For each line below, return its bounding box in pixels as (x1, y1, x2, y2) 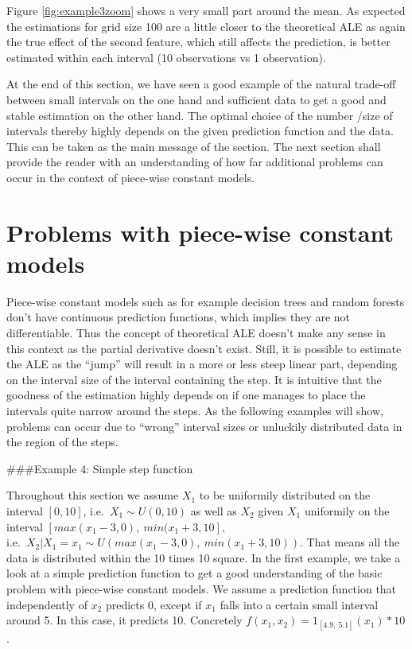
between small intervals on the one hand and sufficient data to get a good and (6, 91, 387, 107)
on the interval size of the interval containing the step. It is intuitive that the (6, 371, 382, 387)
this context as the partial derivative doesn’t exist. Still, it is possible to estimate (6, 340, 402, 356)
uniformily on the (304, 502, 390, 519)
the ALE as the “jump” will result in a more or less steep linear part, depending (6, 356, 398, 372)
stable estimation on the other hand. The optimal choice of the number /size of (6, 107, 393, 123)
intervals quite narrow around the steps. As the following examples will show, (6, 402, 383, 418)
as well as (190, 502, 237, 519)
